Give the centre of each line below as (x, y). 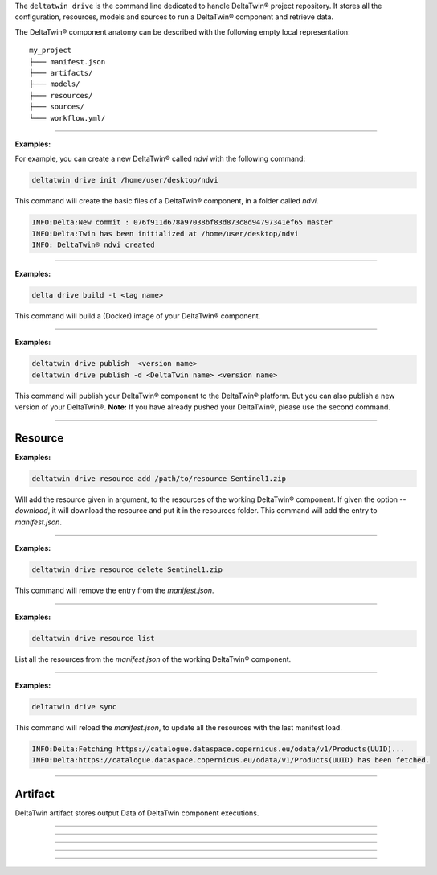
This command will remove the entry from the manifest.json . (114, 590)
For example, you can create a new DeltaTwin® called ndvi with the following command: (160, 159)
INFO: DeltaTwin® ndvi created (94, 245)
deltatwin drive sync (74, 707)
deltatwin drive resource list (94, 638)
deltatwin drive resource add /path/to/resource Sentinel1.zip (159, 479)
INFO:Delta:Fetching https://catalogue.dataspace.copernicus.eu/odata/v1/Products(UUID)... (218, 749)
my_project (51, 51)
